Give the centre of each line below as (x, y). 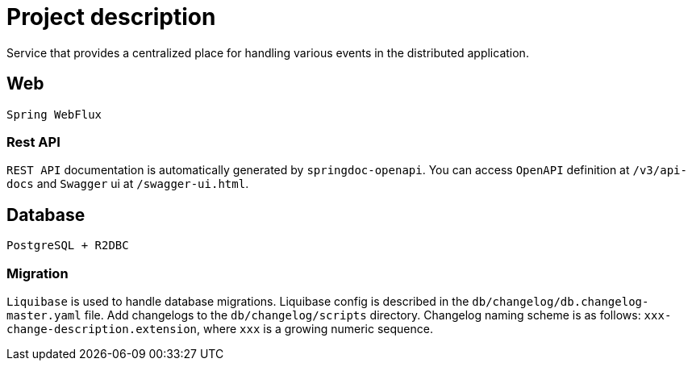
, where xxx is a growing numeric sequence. (315, 328)
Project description (111, 17)
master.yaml (44, 315)
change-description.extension (102, 329)
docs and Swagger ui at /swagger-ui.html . (128, 184)
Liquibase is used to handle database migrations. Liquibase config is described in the (238, 301)
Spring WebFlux (54, 114)
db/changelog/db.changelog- (561, 301)
